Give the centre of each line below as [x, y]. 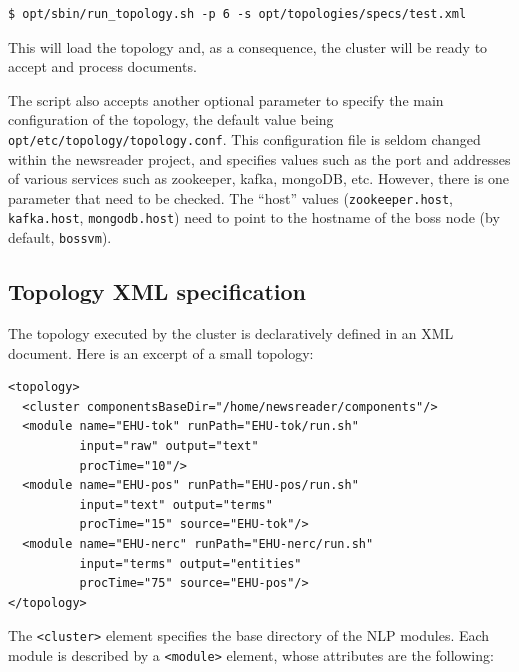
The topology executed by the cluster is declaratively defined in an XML [231, 332]
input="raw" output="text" [169, 445]
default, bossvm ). [60, 237]
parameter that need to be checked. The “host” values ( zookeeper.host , [230, 197]
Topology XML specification [157, 291]
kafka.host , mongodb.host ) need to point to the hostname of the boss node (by [254, 217]
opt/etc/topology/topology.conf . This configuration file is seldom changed [244, 138]
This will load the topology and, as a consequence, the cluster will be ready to [248, 46]
